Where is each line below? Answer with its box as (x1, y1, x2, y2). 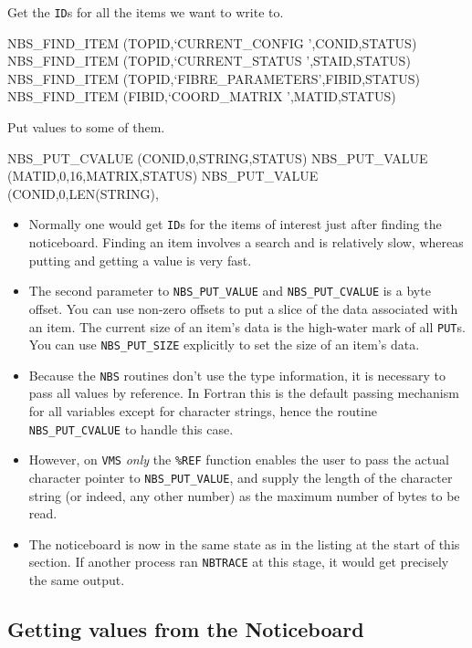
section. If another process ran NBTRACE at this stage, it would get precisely (28, 552, 449, 571)
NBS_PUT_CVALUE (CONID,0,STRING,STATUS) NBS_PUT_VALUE (7, 148, 428, 167)
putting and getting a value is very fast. (28, 250, 252, 269)
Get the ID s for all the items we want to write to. (7, 3, 284, 21)
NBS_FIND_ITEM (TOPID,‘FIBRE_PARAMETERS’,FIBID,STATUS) (7, 68, 420, 88)
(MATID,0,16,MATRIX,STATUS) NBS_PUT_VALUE (7, 166, 319, 185)
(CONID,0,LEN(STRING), (7, 183, 159, 203)
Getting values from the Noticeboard (7, 615, 364, 643)
